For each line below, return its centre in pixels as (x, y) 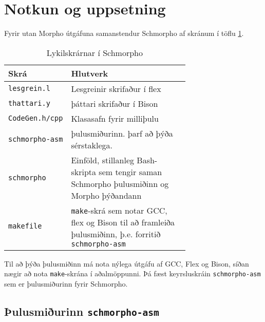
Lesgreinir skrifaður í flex (116, 88)
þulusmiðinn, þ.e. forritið (116, 234)
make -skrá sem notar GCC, (119, 210)
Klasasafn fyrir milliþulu (115, 118)
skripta (83, 172)
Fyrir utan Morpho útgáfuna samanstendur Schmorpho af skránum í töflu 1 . (124, 33)
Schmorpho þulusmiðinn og (120, 183)
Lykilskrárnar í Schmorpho (94, 52)
